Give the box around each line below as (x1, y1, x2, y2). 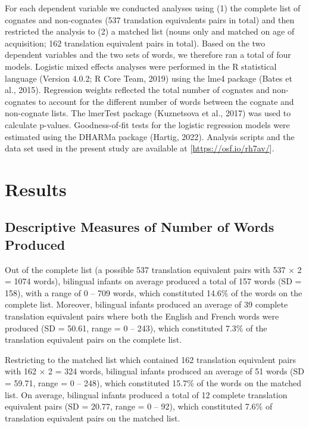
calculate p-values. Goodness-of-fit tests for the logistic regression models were (5, 118, 290, 131)
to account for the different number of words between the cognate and (38, 95, 294, 107)
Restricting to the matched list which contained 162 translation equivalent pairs (5, 353, 296, 365)
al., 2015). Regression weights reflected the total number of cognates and (5, 83, 270, 96)
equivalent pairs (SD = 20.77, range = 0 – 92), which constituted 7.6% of (5, 400, 273, 413)
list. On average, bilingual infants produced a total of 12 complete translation (5, 388, 288, 401)
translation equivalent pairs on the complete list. (5, 333, 182, 346)
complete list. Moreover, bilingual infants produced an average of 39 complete (5, 298, 288, 311)
